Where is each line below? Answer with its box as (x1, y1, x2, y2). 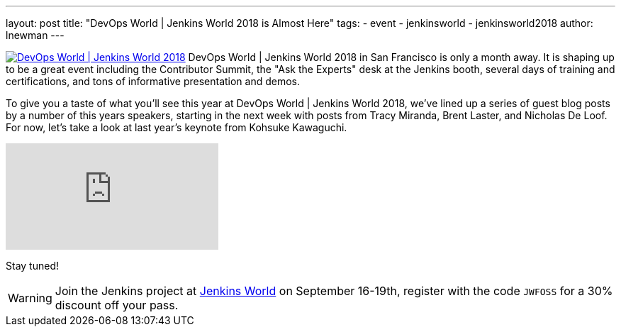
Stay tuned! (6, 260, 59, 272)
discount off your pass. (55, 298, 179, 312)
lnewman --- (6, 29, 65, 41)
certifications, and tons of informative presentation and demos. (6, 75, 301, 87)
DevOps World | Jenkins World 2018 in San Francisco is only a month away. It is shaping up (188, 51, 615, 63)
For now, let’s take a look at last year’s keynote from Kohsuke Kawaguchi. (6, 121, 347, 133)
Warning (8, 291, 52, 305)
